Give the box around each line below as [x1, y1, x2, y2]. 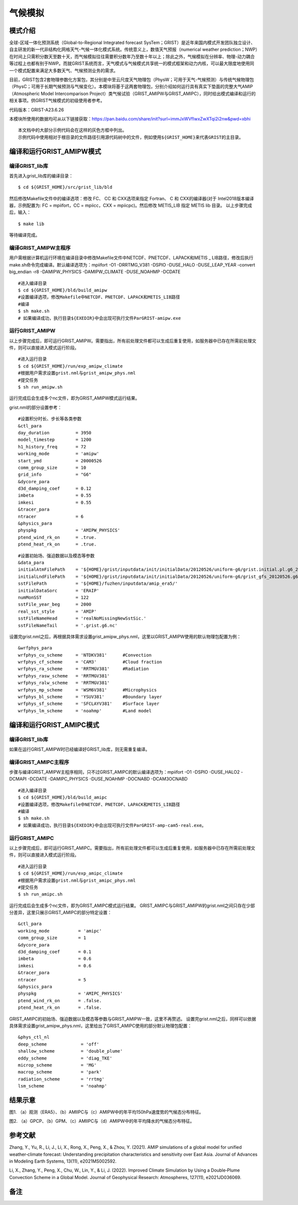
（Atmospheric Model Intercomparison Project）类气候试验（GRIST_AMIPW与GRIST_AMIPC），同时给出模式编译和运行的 [9, 90, 256, 97]
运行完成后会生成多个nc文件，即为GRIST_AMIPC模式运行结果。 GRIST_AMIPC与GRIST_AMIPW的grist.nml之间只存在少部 [9, 902, 255, 909]
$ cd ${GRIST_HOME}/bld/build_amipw [18, 287, 107, 293]
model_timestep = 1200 [18, 437, 92, 443]
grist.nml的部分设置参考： [9, 404, 62, 410]
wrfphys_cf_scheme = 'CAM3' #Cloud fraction [18, 659, 162, 665]
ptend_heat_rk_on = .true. [18, 541, 97, 547]
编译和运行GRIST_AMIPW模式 [9, 147, 101, 155]
